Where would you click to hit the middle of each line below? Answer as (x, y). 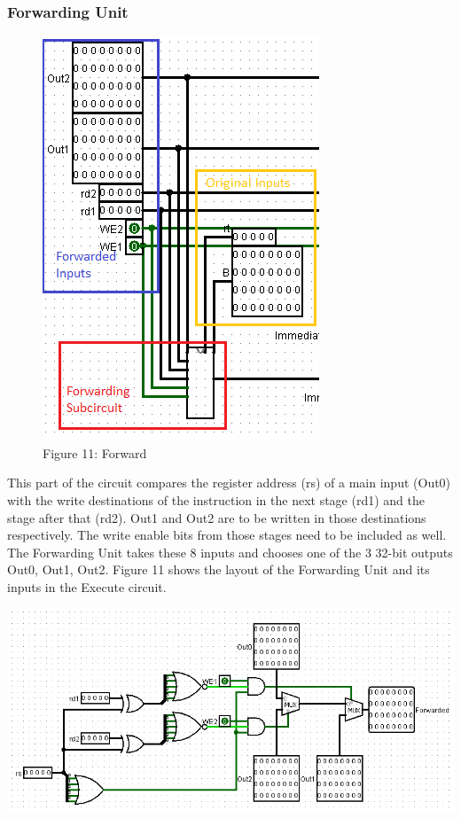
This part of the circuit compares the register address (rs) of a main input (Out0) (229, 483)
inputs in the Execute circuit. (87, 586)
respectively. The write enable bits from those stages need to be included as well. (227, 535)
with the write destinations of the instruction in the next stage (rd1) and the (216, 500)
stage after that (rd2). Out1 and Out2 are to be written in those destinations (217, 517)
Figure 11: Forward (95, 452)
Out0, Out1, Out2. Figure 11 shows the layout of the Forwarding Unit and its (219, 569)
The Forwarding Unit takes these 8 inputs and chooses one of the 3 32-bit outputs (230, 552)
